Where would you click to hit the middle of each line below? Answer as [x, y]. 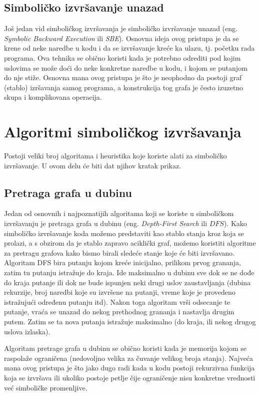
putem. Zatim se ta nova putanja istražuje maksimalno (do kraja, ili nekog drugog [130, 321]
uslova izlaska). [27, 331]
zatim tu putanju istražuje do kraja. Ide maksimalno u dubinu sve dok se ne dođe [129, 272]
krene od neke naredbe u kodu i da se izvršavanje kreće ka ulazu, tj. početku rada [129, 48]
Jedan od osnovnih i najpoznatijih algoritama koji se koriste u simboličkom [119, 213]
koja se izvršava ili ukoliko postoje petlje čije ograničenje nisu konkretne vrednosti [130, 377]
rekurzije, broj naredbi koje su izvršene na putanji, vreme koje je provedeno [120, 292]
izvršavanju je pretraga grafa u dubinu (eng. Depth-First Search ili [106, 223]
